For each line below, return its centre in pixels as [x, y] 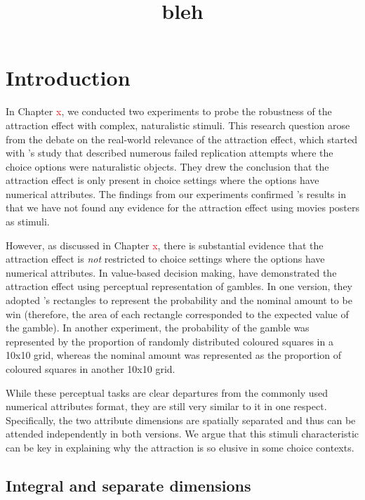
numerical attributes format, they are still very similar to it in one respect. [166, 406]
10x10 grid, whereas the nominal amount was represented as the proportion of [174, 355]
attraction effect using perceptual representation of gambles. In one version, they [179, 286]
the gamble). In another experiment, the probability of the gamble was [158, 328]
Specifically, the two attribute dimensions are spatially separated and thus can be [181, 420]
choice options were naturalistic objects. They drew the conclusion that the [167, 166]
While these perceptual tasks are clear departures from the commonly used [167, 392]
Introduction [68, 78]
